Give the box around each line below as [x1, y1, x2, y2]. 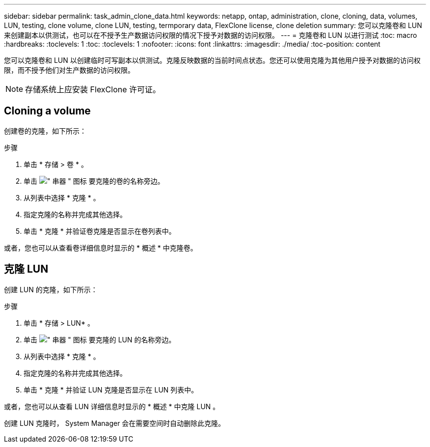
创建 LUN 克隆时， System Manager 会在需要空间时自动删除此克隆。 [4, 419, 225, 427]
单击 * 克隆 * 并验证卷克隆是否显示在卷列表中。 [24, 226, 176, 235]
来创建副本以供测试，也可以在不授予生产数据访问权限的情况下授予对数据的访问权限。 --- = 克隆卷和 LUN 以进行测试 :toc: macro [4, 31, 417, 39]
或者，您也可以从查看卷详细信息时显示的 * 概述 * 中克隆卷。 [4, 243, 197, 252]
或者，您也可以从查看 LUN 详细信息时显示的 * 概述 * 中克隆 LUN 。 [4, 402, 220, 411]
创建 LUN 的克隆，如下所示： [4, 285, 98, 294]
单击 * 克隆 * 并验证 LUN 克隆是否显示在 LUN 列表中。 [24, 385, 198, 394]
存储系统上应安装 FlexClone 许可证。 [25, 84, 161, 94]
